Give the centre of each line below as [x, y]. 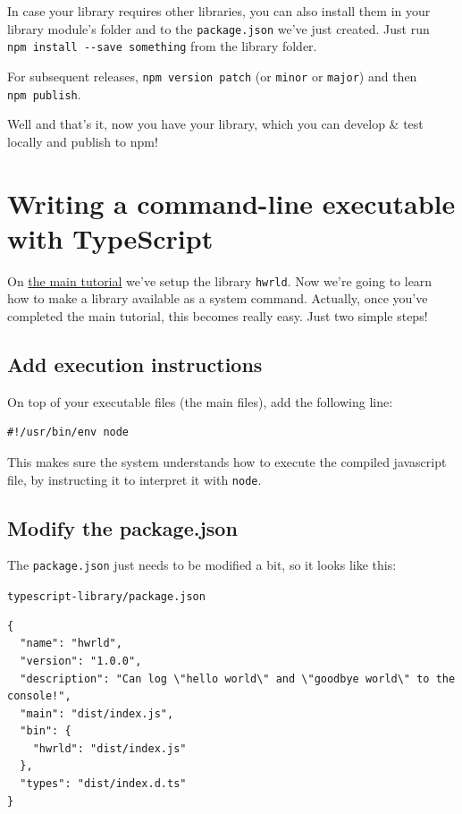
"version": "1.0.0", [81, 661]
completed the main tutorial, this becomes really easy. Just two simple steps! [218, 315]
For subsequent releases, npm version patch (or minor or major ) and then [212, 76]
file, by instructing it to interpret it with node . [134, 479]
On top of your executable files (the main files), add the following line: [200, 401]
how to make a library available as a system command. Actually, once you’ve [218, 298]
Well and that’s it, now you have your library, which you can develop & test [215, 124]
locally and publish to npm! [83, 141]
